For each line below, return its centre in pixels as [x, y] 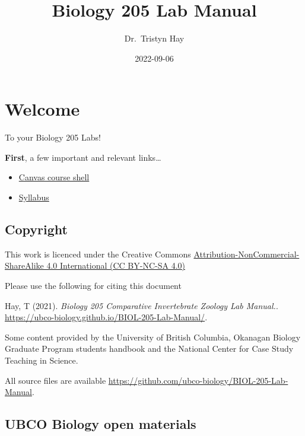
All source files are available [55, 380]
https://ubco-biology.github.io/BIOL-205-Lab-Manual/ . [106, 317]
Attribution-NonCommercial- [247, 254]
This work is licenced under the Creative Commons [98, 254]
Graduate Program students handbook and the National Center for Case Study [149, 349]
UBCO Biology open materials [101, 424]
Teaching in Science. [42, 360]
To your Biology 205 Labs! [53, 137]
